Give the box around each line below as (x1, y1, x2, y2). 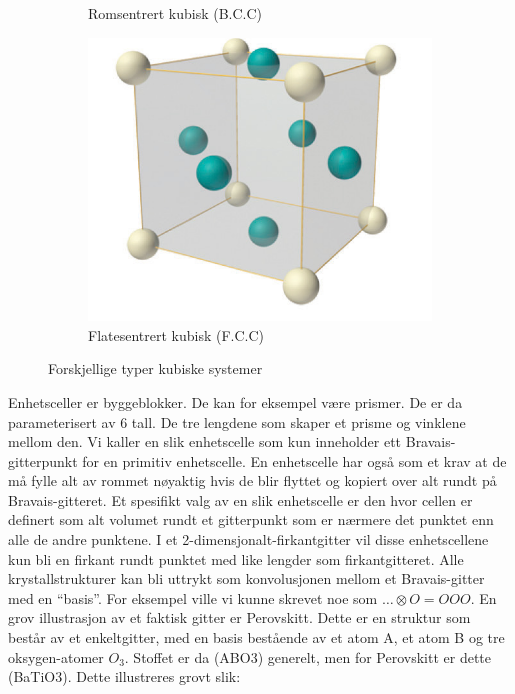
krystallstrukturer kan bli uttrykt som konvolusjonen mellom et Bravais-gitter (8, 568, 485, 589)
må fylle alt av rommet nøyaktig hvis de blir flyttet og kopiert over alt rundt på (8, 470, 497, 491)
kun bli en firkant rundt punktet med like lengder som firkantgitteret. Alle (8, 548, 464, 569)
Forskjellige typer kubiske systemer (48, 358, 263, 379)
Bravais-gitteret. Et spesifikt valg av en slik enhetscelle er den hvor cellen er (8, 489, 473, 510)
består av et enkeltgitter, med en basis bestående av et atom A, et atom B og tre (8, 627, 505, 648)
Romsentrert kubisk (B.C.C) (88, 3, 263, 23)
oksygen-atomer (8, 646, 104, 667)
